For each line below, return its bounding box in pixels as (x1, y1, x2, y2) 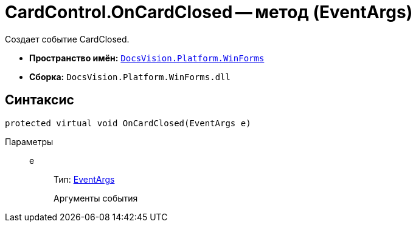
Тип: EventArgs (54, 174, 115, 185)
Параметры (5, 136, 54, 147)
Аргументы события (54, 192, 138, 203)
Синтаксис (5, 92, 74, 108)
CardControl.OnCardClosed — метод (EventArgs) (5, 2, 413, 22)
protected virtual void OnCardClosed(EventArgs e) (5, 118, 251, 128)
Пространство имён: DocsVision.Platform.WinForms (29, 52, 265, 63)
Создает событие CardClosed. (5, 33, 130, 44)
